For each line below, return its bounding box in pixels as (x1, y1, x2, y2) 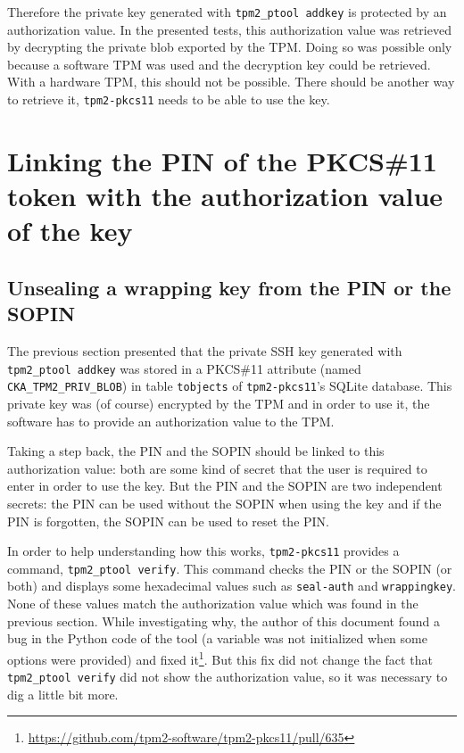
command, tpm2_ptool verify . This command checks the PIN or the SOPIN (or (7, 559, 452, 577)
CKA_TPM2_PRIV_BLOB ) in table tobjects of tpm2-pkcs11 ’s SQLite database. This (7, 376, 452, 395)
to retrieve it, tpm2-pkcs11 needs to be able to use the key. (7, 90, 330, 109)
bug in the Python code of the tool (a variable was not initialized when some (7, 629, 427, 648)
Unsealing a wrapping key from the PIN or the (7, 273, 452, 301)
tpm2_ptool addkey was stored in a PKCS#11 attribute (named (7, 359, 361, 377)
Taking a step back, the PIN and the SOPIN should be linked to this (7, 442, 385, 460)
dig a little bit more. (7, 684, 119, 703)
